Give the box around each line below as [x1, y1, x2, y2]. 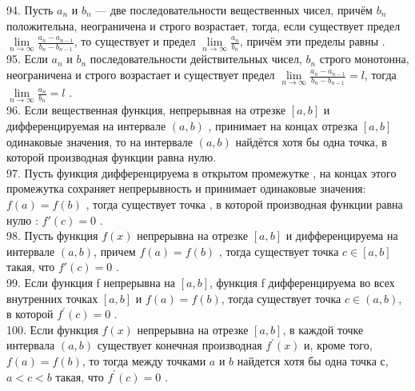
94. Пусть [6, 2, 54, 18]
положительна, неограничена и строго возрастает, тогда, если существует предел [6, 17, 401, 34]
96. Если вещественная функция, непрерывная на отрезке [6, 102, 286, 118]
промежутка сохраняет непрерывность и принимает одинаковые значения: [6, 180, 366, 197]
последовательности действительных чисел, [90, 50, 302, 67]
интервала [6, 337, 55, 353]
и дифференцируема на [285, 227, 398, 244]
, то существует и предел [74, 33, 196, 50]
